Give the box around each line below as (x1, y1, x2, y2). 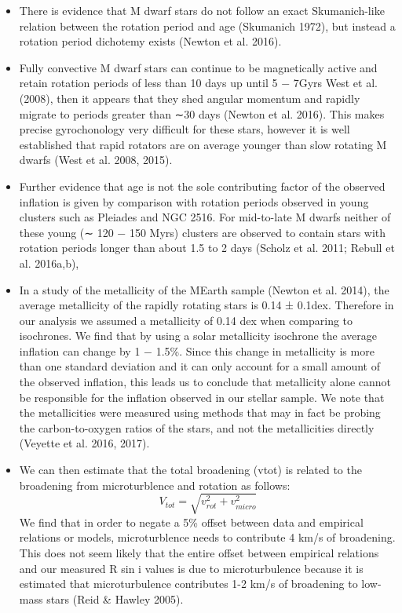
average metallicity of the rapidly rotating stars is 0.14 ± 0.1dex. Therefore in (19, 297, 394, 313)
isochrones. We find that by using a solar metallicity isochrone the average (19, 327, 377, 344)
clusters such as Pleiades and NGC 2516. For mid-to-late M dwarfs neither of (19, 209, 391, 225)
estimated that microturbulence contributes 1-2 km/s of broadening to (19, 575, 358, 592)
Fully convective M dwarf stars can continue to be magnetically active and (19, 59, 378, 75)
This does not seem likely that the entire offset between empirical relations (19, 544, 379, 560)
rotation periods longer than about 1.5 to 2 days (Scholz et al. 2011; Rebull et (19, 239, 395, 256)
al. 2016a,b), (19, 254, 79, 271)
